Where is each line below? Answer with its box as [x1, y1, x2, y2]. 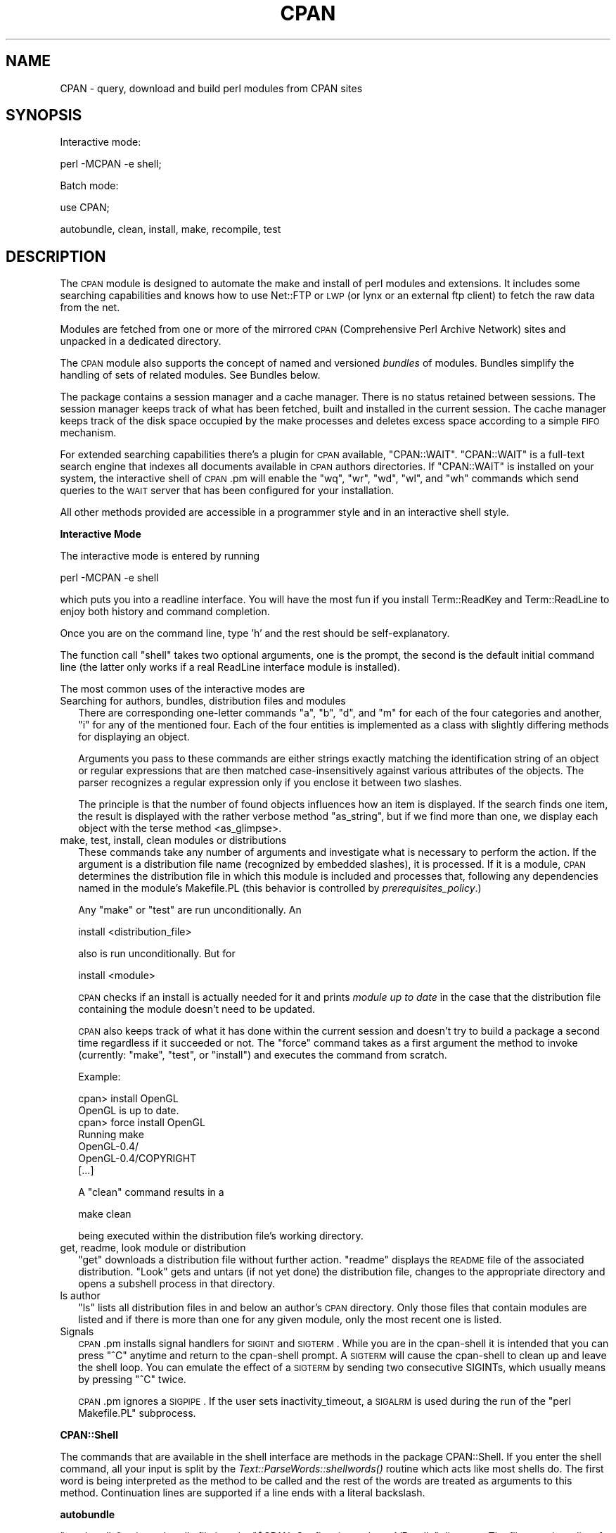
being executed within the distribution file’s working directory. [78, 1230, 364, 1242]
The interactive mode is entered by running [60, 550, 260, 562]
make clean [78, 1208, 131, 1220]
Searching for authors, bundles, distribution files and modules [60, 695, 346, 707]
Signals [60, 1325, 94, 1338]
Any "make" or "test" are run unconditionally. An [78, 904, 302, 916]
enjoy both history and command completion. [60, 605, 270, 618]
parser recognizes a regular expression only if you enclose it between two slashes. [78, 776, 462, 789]
